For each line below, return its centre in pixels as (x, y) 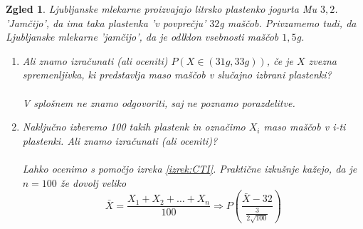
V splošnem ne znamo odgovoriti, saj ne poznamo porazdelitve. (159, 102)
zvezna (322, 60)
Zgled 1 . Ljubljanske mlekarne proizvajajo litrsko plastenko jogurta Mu (162, 9)
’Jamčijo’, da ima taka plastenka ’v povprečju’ (106, 22)
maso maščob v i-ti (305, 127)
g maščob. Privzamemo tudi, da (288, 22)
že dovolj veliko (93, 182)
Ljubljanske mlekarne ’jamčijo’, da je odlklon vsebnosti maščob (142, 37)
